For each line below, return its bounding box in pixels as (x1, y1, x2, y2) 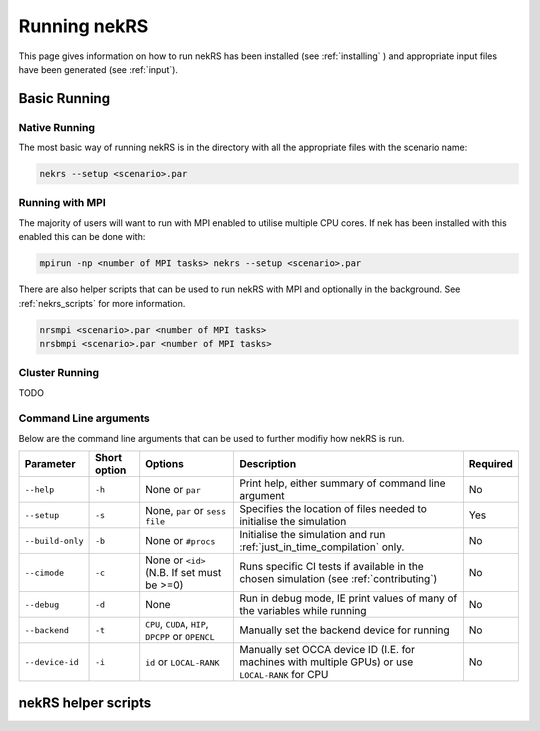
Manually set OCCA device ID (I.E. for (239, 643, 415, 657)
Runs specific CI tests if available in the (239, 560, 424, 574)
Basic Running (18, 90, 110, 107)
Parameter (24, 457, 76, 471)
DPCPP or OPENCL (145, 630, 215, 644)
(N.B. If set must (145, 566, 222, 580)
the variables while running (239, 604, 367, 618)
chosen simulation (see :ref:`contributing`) (239, 572, 438, 586)
